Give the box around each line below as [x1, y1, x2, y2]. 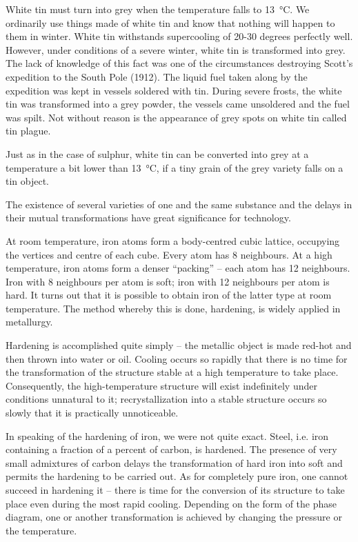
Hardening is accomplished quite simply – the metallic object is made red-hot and [6, 338, 352, 352]
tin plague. [6, 123, 51, 138]
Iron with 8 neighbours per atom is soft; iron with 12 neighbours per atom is [6, 274, 330, 288]
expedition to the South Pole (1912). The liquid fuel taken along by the [6, 69, 308, 83]
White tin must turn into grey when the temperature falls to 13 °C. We [6, 2, 310, 16]
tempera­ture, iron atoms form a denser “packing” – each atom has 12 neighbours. [6, 261, 350, 275]
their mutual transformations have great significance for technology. [6, 210, 291, 225]
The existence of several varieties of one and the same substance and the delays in [6, 197, 352, 211]
